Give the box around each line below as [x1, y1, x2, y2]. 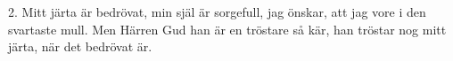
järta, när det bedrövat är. [8, 37, 152, 56]
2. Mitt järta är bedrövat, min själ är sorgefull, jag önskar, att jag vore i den [8, 3, 426, 20]
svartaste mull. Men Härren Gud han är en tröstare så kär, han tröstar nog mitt [8, 19, 447, 38]
